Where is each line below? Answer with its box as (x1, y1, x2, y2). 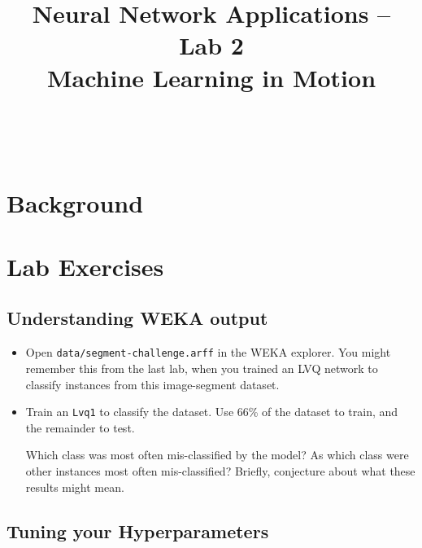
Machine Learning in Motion (46, 60, 376, 94)
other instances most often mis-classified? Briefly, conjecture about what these (25, 462, 415, 479)
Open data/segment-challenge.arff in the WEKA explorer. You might (25, 344, 391, 361)
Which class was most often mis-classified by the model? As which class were (25, 446, 409, 463)
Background (7, 186, 144, 219)
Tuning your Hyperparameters (7, 518, 269, 543)
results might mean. (25, 478, 124, 495)
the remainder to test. (25, 419, 135, 436)
